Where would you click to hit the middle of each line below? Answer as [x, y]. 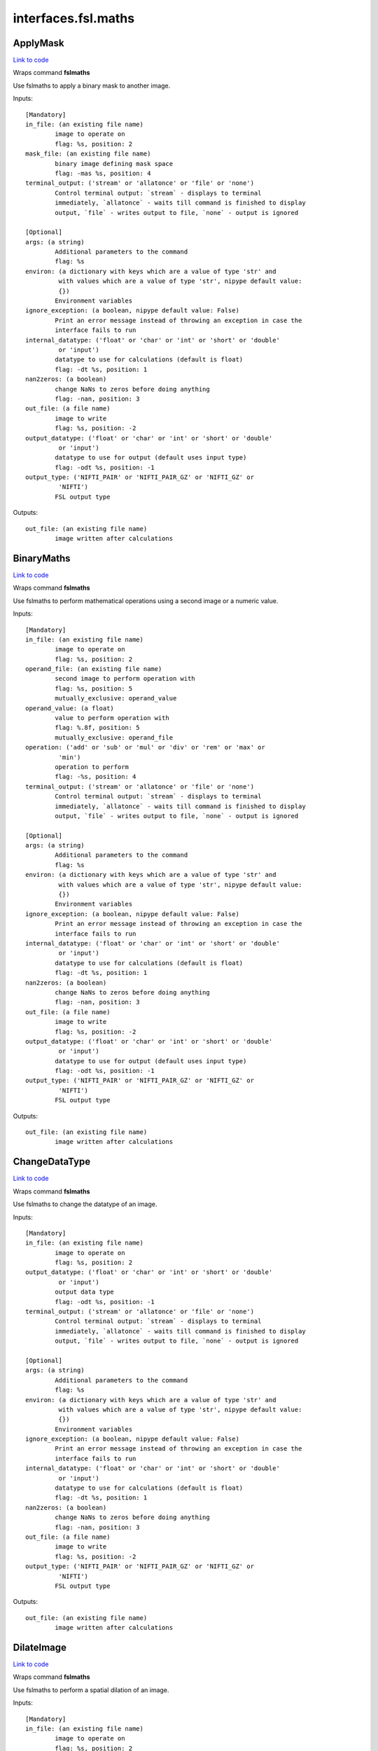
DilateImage [40, 1647]
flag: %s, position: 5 [94, 688]
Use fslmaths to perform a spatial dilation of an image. [91, 1690]
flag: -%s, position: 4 [96, 777]
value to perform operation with [112, 718]
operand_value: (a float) [70, 708]
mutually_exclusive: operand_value [116, 698]
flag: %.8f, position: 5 [97, 728]
